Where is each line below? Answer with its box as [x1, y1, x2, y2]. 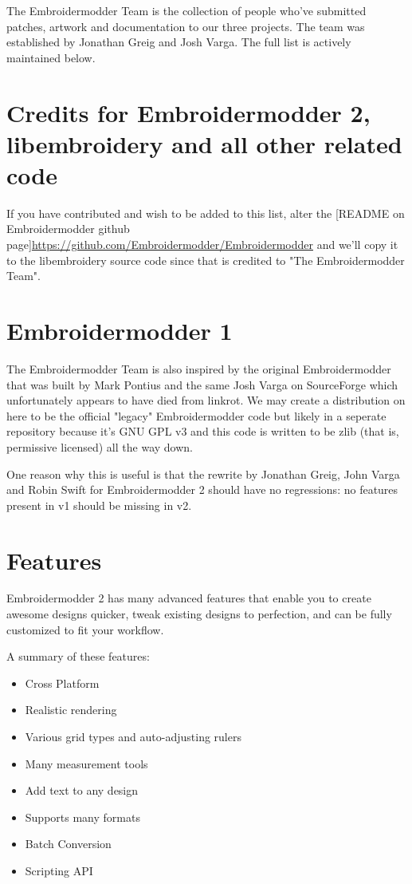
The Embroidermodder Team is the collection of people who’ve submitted [6, 2, 367, 18]
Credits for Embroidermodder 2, [6, 96, 371, 128]
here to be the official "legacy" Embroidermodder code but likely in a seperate [6, 407, 386, 424]
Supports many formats [25, 808, 140, 825]
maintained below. [6, 49, 96, 65]
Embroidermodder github [6, 220, 130, 237]
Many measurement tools [25, 755, 148, 772]
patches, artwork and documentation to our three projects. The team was [6, 18, 365, 34]
